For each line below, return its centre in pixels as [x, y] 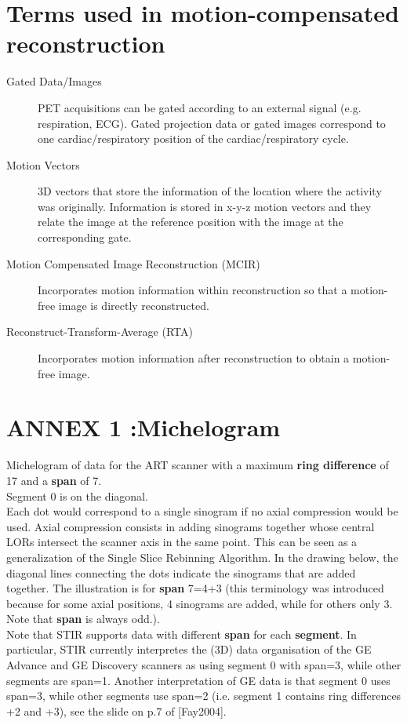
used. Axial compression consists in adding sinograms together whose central [191, 526]
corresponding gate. [85, 237]
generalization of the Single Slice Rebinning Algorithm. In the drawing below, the [202, 557]
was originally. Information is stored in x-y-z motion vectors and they [205, 206]
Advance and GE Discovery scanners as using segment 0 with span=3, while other [204, 665]
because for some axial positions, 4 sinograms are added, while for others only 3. [200, 603]
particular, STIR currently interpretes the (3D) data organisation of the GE [189, 649]
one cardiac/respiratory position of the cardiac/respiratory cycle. [193, 138]
